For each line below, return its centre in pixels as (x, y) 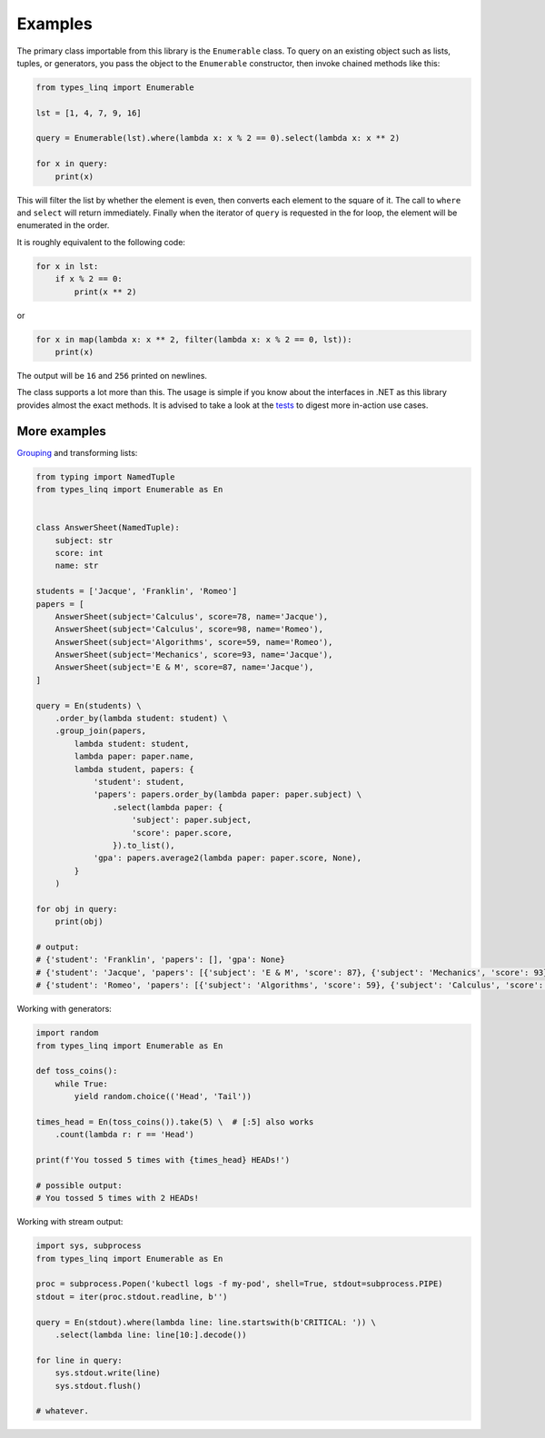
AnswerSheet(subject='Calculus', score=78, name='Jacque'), (192, 616)
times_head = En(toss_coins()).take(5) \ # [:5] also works (175, 1121)
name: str (77, 566)
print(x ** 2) (105, 292)
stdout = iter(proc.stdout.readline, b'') (132, 1296)
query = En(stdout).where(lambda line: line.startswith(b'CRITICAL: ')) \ (206, 1322)
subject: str (84, 540)
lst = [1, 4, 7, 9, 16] (89, 113)
